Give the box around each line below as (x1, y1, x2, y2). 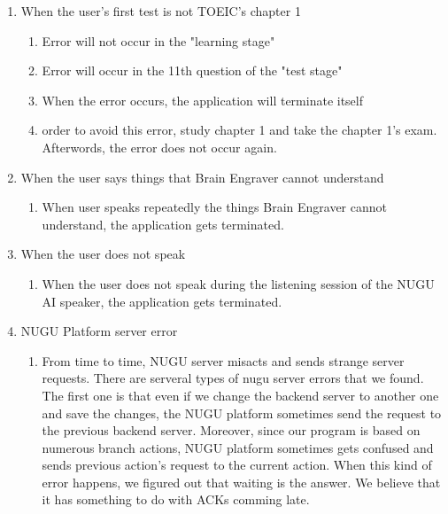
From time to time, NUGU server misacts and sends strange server (42, 351, 405, 370)
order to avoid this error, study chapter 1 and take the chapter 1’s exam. (42, 121, 437, 139)
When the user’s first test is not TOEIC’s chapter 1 (20, 2, 301, 19)
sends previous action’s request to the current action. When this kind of (42, 456, 432, 474)
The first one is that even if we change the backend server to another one (42, 385, 439, 404)
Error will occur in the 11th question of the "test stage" (42, 61, 343, 80)
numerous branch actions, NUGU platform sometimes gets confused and (42, 438, 434, 456)
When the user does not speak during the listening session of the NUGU (42, 274, 435, 292)
